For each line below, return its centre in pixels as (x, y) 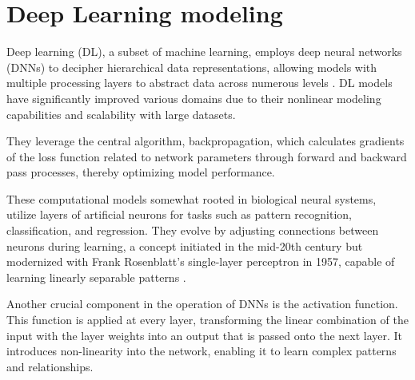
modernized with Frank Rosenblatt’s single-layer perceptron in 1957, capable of (201, 261)
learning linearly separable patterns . (96, 277)
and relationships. (50, 366)
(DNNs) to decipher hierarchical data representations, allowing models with (192, 67)
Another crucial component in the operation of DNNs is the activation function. (202, 304)
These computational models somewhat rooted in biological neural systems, (192, 198)
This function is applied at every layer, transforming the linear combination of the (207, 320)
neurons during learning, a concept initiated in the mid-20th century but (185, 245)
